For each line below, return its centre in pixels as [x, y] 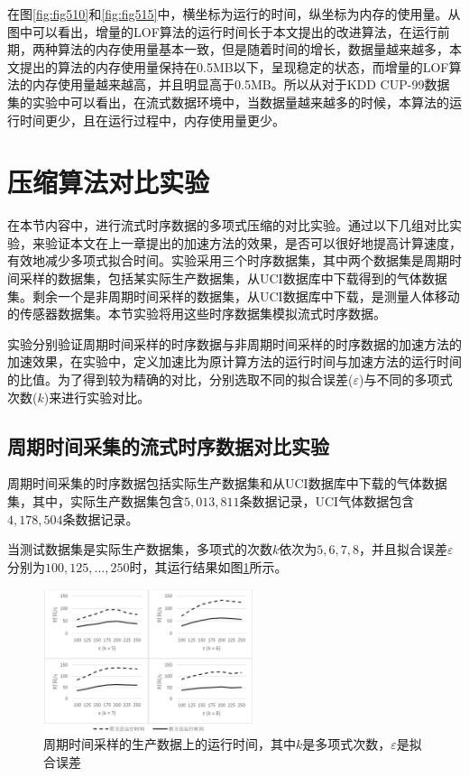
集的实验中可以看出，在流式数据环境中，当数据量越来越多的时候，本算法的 [228, 102]
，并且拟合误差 [403, 549]
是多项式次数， [347, 744]
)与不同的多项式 [405, 379]
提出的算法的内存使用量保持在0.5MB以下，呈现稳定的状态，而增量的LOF [234, 66]
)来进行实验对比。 [97, 397]
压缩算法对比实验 [109, 182]
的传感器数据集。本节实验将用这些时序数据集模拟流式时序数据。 [197, 314]
